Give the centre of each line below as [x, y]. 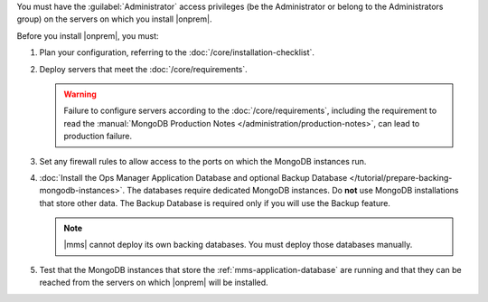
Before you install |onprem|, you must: [88, 35]
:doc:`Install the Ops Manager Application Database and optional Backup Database [193, 177]
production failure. [98, 137]
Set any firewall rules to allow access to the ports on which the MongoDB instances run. [203, 161]
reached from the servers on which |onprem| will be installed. [154, 283]
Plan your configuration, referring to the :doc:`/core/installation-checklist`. [177, 52]
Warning [80, 94]
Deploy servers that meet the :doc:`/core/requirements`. [143, 69]
